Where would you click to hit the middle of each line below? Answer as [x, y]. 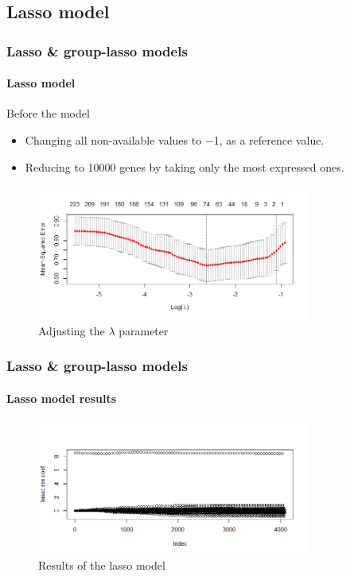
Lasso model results [62, 398]
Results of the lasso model [102, 565]
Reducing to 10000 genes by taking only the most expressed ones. [185, 166]
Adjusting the [72, 330]
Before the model [48, 113]
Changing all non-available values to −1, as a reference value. [175, 140]
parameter [144, 330]
